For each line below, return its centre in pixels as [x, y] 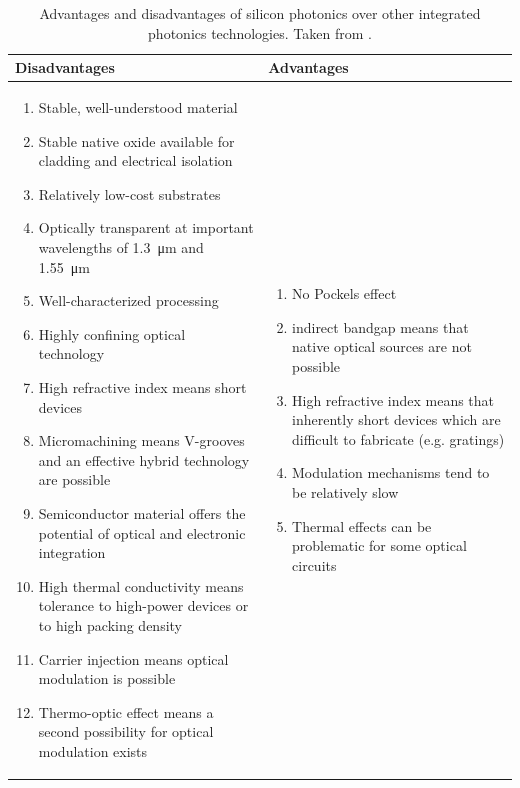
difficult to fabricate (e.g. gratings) [398, 438]
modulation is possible [107, 678]
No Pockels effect [344, 293]
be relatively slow [345, 491]
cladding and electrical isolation [135, 160]
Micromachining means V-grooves [141, 440]
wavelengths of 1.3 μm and [121, 247]
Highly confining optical [112, 333]
